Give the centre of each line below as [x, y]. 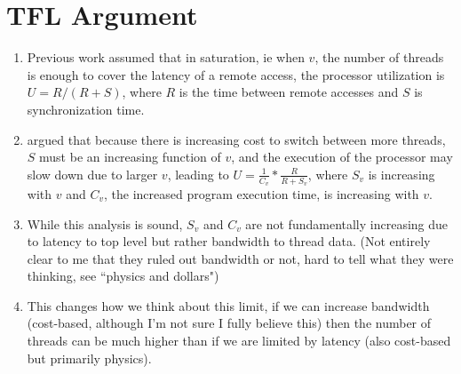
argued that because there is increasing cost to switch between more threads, [236, 139]
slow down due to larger [92, 174]
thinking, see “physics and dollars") [123, 276]
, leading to [198, 174]
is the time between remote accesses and [289, 92]
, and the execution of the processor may [342, 157]
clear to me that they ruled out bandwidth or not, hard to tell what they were [240, 258]
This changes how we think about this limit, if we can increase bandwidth [228, 305]
